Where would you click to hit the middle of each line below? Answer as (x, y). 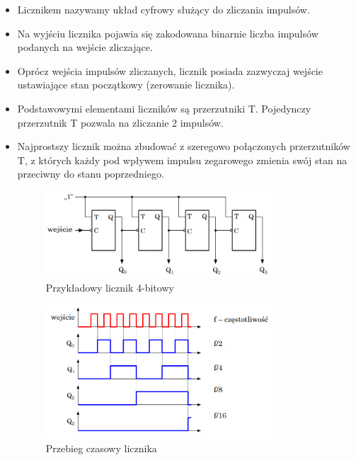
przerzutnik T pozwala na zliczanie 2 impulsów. (120, 122)
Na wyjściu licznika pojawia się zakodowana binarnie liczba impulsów (168, 33)
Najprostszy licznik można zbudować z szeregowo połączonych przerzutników (184, 146)
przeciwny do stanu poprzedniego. (91, 174)
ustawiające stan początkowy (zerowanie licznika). (126, 85)
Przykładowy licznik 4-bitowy (110, 288)
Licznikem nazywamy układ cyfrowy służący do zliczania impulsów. (163, 9)
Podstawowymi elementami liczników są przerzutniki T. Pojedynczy (164, 108)
